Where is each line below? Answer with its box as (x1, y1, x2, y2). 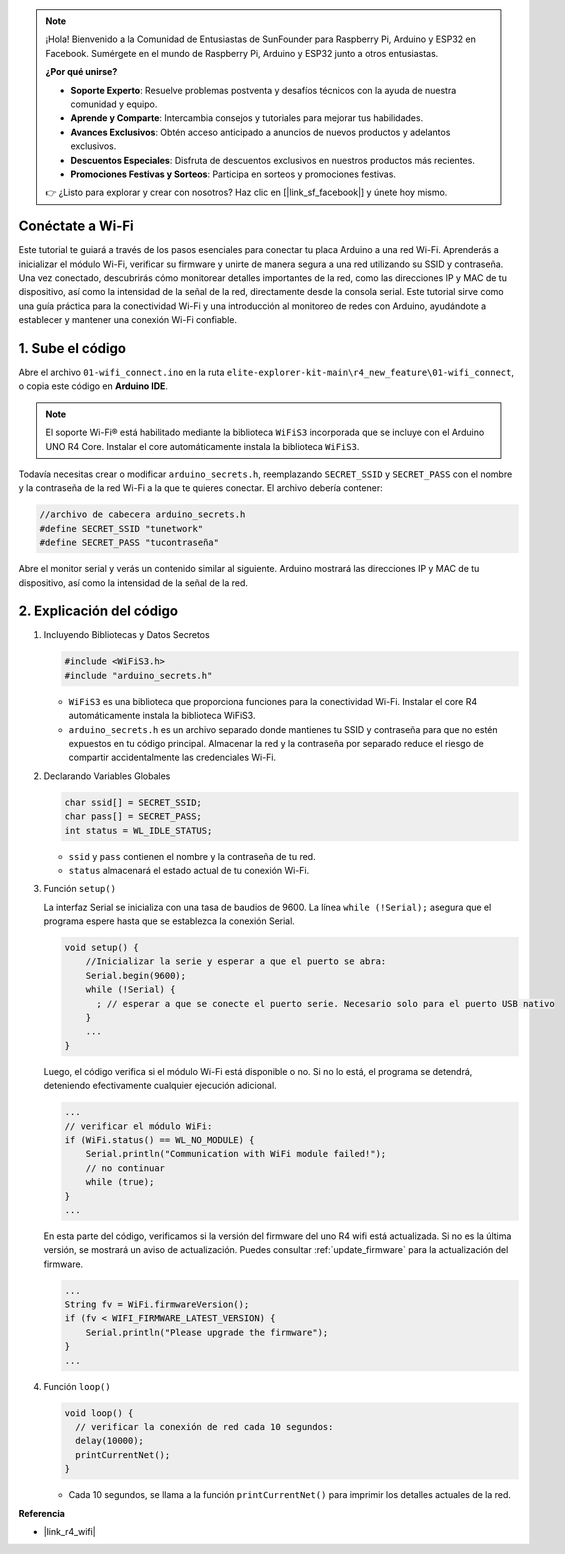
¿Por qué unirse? (45, 66, 118, 78)
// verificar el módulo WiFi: (64, 1120, 213, 1132)
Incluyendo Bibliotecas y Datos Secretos (43, 629, 210, 641)
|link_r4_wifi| (43, 1525, 97, 1537)
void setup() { (64, 942, 139, 954)
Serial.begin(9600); (85, 970, 187, 981)
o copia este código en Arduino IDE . (18, 380, 169, 392)
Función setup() (43, 883, 117, 895)
